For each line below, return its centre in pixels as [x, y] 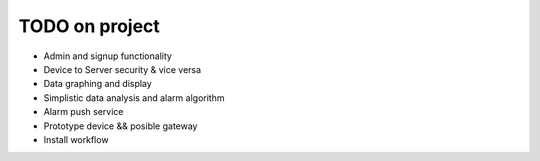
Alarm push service [83, 112]
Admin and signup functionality [107, 56]
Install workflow [76, 139]
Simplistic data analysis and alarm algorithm [134, 97]
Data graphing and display [97, 84]
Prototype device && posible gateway [120, 126]
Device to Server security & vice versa [122, 69]
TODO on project [89, 26]
